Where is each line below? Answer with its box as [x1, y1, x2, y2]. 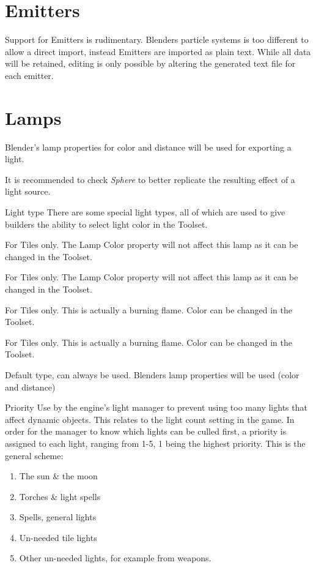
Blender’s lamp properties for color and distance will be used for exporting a [5, 140, 292, 153]
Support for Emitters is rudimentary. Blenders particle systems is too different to [5, 33, 309, 46]
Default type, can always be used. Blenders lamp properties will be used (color [5, 368, 299, 381]
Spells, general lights [19, 510, 97, 523]
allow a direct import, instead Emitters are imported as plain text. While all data [5, 45, 311, 58]
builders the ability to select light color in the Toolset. [5, 217, 208, 230]
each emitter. [5, 69, 54, 81]
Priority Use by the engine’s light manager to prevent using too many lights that [5, 401, 307, 414]
